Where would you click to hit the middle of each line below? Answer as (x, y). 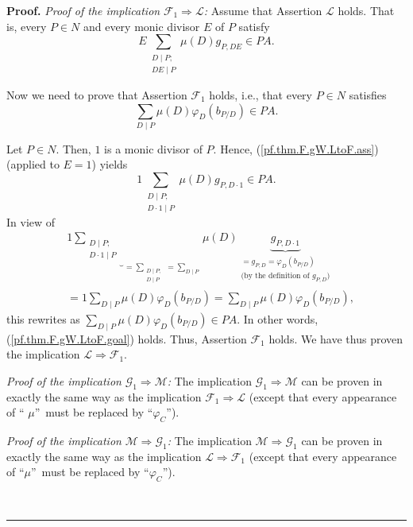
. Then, (73, 148)
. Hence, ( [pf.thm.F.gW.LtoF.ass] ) (296, 148)
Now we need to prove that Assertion (97, 94)
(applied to (33, 164)
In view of (31, 221)
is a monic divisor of (153, 148)
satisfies (368, 94)
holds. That (366, 10)
